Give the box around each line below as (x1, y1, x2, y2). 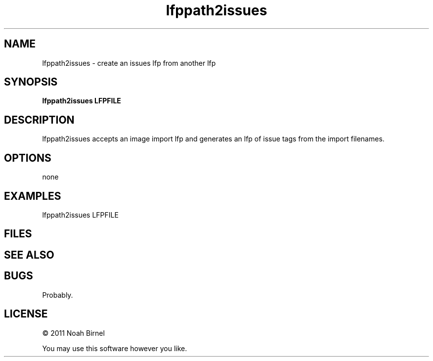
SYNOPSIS (4, 76, 58, 89)
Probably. (42, 290, 73, 299)
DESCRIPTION (4, 113, 75, 126)
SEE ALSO (4, 248, 54, 261)
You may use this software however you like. (42, 344, 187, 353)
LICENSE (4, 308, 48, 320)
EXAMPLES (4, 189, 61, 202)
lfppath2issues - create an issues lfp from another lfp (42, 58, 216, 67)
